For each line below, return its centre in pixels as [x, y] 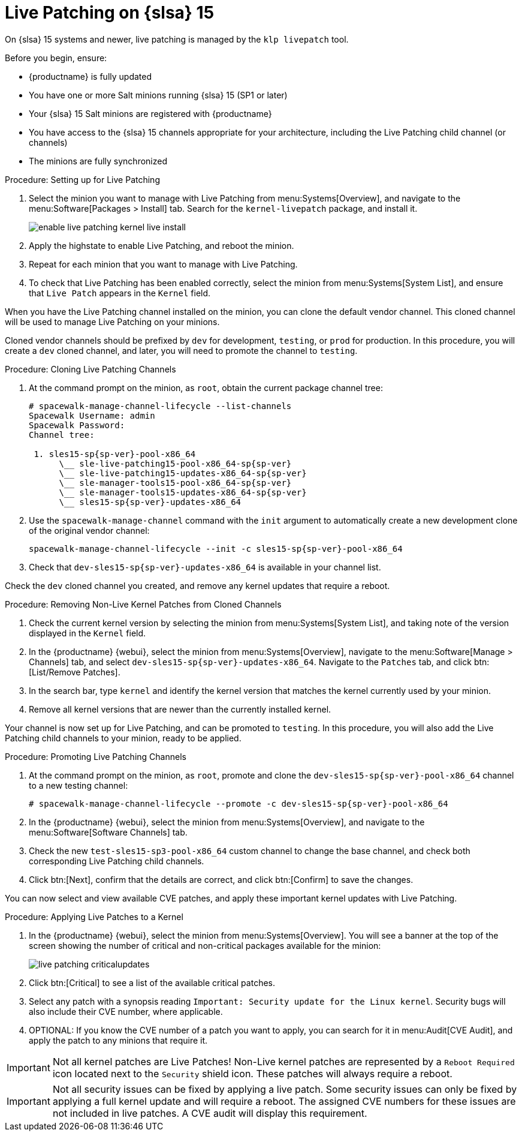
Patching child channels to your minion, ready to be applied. [123, 738]
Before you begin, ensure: [56, 58]
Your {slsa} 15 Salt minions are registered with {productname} [150, 113]
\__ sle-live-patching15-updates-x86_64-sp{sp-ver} [183, 473]
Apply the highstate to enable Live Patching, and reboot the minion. [162, 245]
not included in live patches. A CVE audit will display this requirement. [210, 1113]
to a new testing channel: [79, 785]
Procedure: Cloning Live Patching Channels [90, 369]
